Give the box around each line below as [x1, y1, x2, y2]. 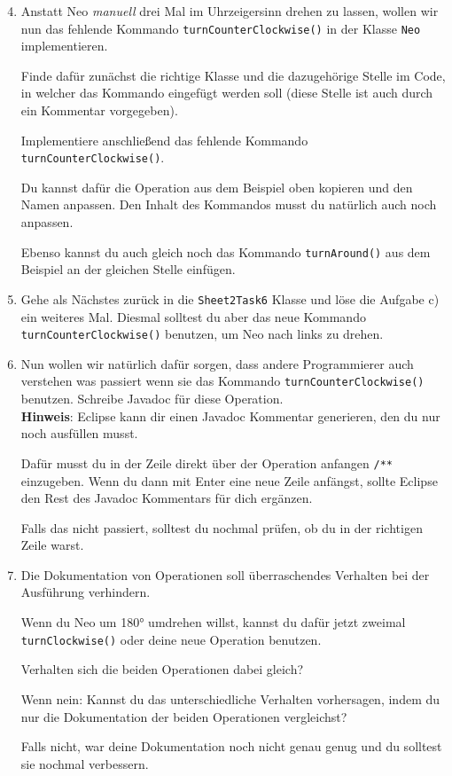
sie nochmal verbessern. [20, 754, 149, 772]
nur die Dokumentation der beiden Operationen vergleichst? [20, 707, 347, 725]
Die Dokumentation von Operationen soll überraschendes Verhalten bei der [20, 565, 430, 584]
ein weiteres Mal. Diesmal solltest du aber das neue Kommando [20, 307, 366, 325]
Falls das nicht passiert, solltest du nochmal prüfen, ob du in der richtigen [20, 518, 423, 537]
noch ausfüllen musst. [20, 424, 138, 443]
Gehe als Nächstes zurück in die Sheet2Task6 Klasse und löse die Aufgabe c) [20, 289, 440, 308]
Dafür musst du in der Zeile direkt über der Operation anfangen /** [20, 453, 393, 472]
